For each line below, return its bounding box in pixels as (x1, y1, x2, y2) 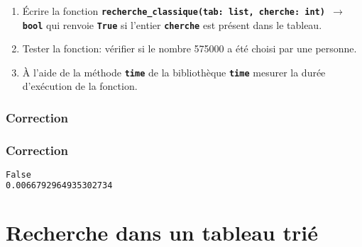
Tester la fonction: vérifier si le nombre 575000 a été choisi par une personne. (22, 41, 357, 56)
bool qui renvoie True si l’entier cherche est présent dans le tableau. (22, 17, 322, 32)
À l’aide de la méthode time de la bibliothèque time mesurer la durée (22, 64, 326, 79)
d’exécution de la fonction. (22, 79, 138, 93)
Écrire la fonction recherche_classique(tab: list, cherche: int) (22, 3, 325, 18)
